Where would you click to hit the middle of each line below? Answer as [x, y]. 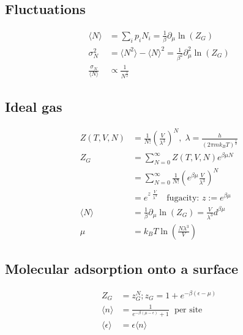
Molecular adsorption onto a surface [122, 269]
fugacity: [183, 198]
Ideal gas [34, 107]
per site [189, 310]
